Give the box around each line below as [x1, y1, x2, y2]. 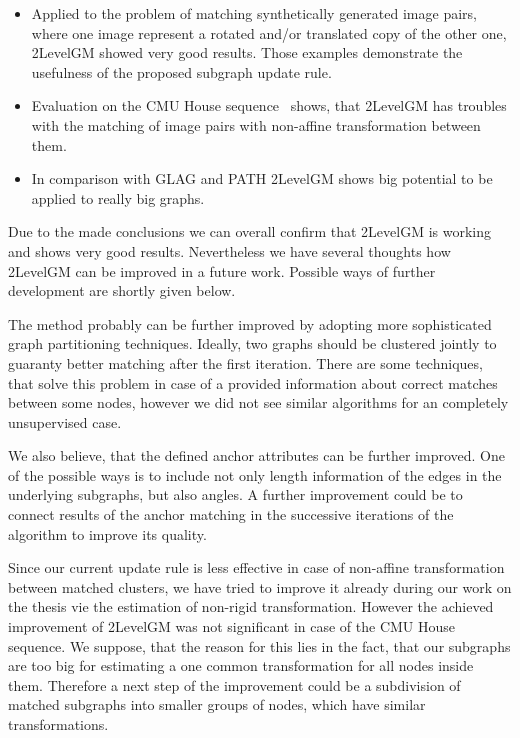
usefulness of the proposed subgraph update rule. [31, 61, 332, 82]
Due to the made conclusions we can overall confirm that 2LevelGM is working [8, 221, 492, 242]
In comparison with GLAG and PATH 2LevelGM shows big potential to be [31, 168, 493, 189]
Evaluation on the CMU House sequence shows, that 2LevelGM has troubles [31, 95, 507, 116]
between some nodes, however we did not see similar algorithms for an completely [8, 392, 509, 413]
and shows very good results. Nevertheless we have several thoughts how [8, 240, 451, 261]
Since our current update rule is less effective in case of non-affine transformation [8, 557, 505, 578]
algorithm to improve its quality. [8, 523, 207, 544]
